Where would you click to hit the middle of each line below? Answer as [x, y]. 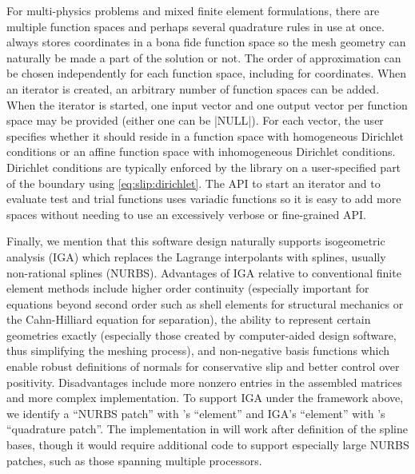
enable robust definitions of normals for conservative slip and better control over [203, 366]
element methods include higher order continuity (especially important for [188, 288]
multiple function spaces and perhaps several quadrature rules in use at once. [196, 26]
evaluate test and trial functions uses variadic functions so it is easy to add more [204, 199]
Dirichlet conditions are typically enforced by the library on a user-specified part [204, 167]
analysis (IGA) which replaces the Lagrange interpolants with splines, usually [196, 256]
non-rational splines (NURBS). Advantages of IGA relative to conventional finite [204, 272]
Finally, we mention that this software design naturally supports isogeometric [196, 241]
